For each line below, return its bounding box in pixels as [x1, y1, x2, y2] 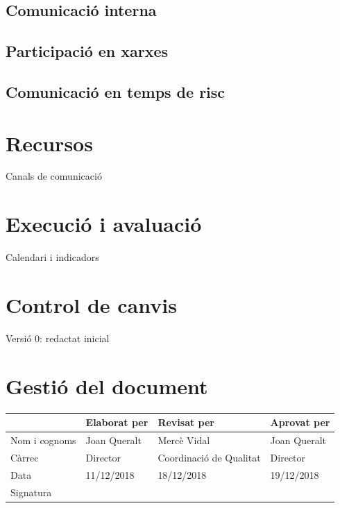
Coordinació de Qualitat [158, 450, 261, 464]
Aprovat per [270, 415, 330, 430]
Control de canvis [6, 290, 177, 319]
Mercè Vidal [158, 432, 210, 447]
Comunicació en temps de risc [6, 81, 226, 102]
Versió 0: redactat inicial [6, 330, 110, 345]
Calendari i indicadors [6, 250, 99, 264]
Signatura [10, 484, 52, 499]
